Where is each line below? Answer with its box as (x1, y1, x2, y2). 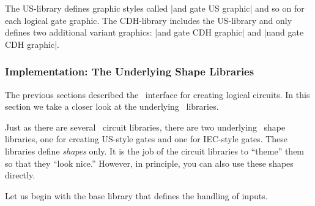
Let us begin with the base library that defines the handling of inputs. (5, 189, 268, 202)
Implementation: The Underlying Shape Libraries (5, 64, 254, 79)
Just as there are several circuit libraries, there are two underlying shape (5, 120, 286, 133)
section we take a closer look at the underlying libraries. (5, 100, 219, 113)
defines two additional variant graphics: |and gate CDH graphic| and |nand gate (5, 26, 304, 39)
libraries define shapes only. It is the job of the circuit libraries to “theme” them (5, 144, 305, 157)
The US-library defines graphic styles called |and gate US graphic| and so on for (5, 2, 305, 14)
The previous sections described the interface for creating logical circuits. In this (5, 88, 310, 101)
